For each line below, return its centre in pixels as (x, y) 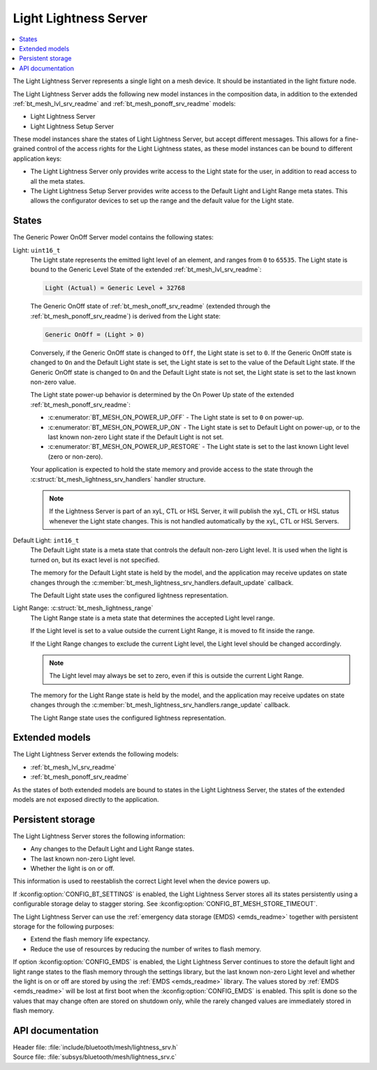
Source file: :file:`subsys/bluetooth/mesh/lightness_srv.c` (95, 1057)
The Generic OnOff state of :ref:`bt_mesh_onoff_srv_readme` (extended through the (150, 306)
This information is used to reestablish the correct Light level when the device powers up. (142, 881)
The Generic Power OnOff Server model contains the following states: (113, 237)
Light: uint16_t (37, 250)
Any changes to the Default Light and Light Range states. (112, 849)
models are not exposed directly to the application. (86, 800)
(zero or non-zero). (75, 456)
